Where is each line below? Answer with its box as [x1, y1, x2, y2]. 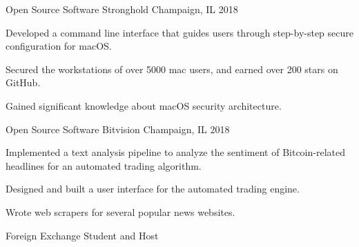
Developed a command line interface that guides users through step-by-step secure [6, 25, 353, 39]
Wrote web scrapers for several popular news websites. [6, 204, 235, 219]
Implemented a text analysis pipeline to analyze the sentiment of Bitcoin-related [6, 145, 345, 159]
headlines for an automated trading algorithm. [6, 158, 202, 172]
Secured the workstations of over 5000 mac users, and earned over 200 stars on [6, 61, 338, 76]
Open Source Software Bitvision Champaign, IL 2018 [6, 121, 230, 136]
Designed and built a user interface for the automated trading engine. [6, 181, 300, 196]
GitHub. [6, 75, 41, 90]
